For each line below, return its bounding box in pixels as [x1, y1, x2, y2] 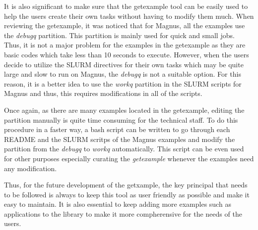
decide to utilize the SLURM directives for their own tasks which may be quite [4, 59, 244, 69]
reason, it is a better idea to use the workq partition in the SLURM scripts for [4, 78, 242, 89]
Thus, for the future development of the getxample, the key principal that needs [4, 180, 248, 190]
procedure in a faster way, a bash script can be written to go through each [4, 124, 230, 135]
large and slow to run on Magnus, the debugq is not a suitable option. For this [4, 69, 241, 79]
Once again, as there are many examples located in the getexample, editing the [4, 104, 245, 115]
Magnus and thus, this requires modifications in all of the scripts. [4, 88, 202, 98]
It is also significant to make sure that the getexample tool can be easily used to [4, 1, 248, 11]
